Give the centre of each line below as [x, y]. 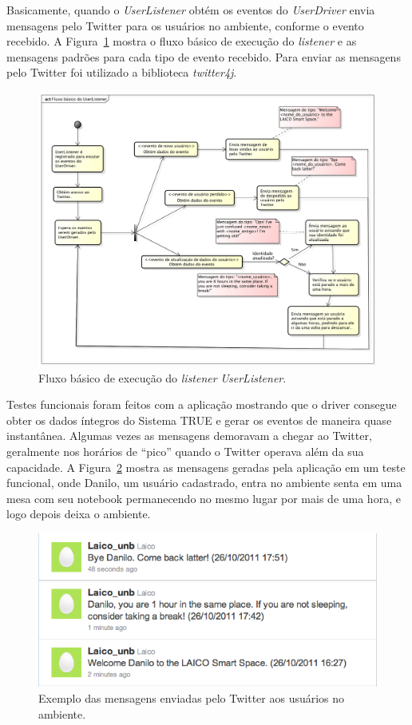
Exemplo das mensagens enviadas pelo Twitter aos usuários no [192, 698]
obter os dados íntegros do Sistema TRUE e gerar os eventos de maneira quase [199, 420]
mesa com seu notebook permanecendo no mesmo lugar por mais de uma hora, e [204, 498]
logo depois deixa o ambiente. [79, 514]
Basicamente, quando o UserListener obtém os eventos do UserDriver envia [191, 10]
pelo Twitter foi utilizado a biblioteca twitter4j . [122, 72]
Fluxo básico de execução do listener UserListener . [162, 377]
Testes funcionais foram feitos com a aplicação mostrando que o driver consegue [202, 404]
